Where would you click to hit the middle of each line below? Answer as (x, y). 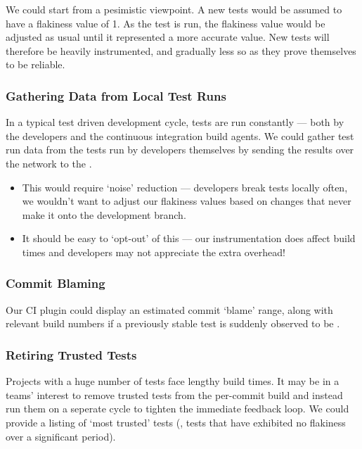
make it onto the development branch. (104, 214)
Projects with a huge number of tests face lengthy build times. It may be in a (173, 381)
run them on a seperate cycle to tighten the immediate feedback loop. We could (177, 409)
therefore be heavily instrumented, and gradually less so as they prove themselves (181, 50)
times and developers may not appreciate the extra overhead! (154, 252)
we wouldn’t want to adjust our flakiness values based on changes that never (187, 201)
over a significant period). (61, 436)
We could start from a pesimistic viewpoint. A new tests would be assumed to (174, 9)
